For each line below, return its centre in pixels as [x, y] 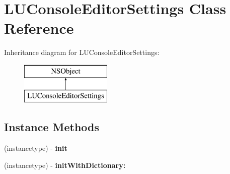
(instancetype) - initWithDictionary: [65, 165]
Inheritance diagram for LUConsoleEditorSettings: [82, 52]
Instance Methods [52, 127]
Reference [39, 28]
